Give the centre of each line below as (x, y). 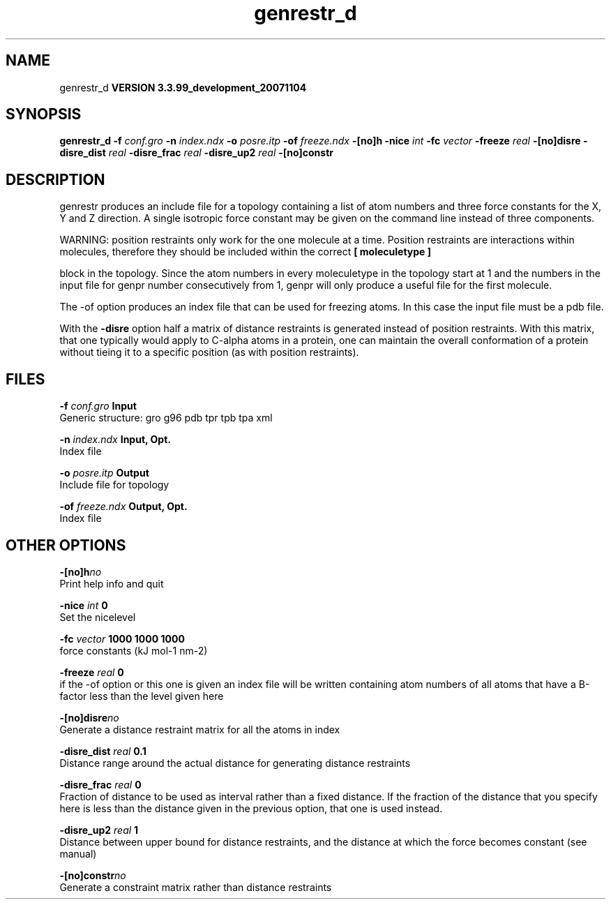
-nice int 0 (84, 605)
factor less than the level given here (142, 696)
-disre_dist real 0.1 (103, 751)
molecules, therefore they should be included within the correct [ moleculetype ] (246, 252)
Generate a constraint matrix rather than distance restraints (196, 887)
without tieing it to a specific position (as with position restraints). (209, 352)
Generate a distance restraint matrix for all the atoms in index (200, 729)
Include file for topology (114, 485)
